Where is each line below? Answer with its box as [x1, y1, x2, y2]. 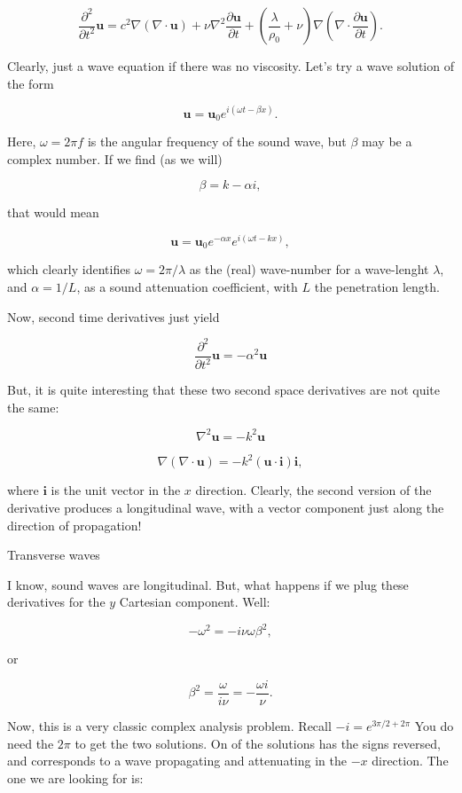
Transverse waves [7, 546, 100, 564]
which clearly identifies [7, 260, 130, 279]
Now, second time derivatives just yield [7, 307, 220, 326]
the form [7, 74, 54, 92]
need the [7, 734, 54, 752]
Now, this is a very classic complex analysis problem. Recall [7, 717, 332, 735]
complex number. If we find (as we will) [7, 149, 223, 168]
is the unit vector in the [51, 481, 181, 499]
